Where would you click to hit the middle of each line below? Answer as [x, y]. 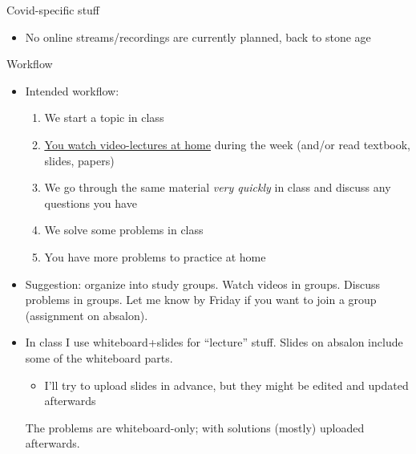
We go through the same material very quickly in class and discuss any [218, 187]
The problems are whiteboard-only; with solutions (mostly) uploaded [195, 427]
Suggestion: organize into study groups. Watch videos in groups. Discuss [203, 284]
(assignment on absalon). [87, 315]
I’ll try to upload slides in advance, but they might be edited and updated [226, 385]
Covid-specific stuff [53, 10]
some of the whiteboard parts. [99, 357]
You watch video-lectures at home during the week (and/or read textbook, [227, 144]
